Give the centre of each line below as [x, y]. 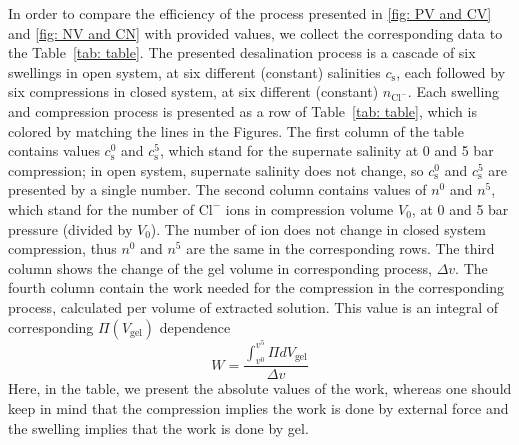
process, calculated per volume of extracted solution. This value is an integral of [253, 306]
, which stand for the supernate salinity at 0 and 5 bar [327, 150]
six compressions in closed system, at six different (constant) [193, 91]
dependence [195, 326]
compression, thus [62, 248]
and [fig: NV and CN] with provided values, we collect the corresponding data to [255, 32]
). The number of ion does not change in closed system [318, 228]
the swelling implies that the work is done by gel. [158, 427]
